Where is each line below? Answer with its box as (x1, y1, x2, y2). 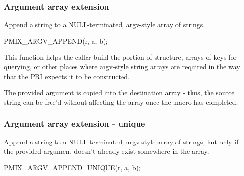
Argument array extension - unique (4, 117, 145, 129)
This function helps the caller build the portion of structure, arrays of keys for (4, 52, 237, 62)
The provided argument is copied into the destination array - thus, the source (4, 87, 235, 97)
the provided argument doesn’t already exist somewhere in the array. (4, 146, 209, 156)
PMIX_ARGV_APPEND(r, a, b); (4, 35, 108, 46)
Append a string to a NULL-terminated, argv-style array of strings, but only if (4, 136, 239, 146)
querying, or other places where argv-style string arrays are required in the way (4, 62, 240, 71)
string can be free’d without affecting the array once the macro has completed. (4, 96, 238, 107)
